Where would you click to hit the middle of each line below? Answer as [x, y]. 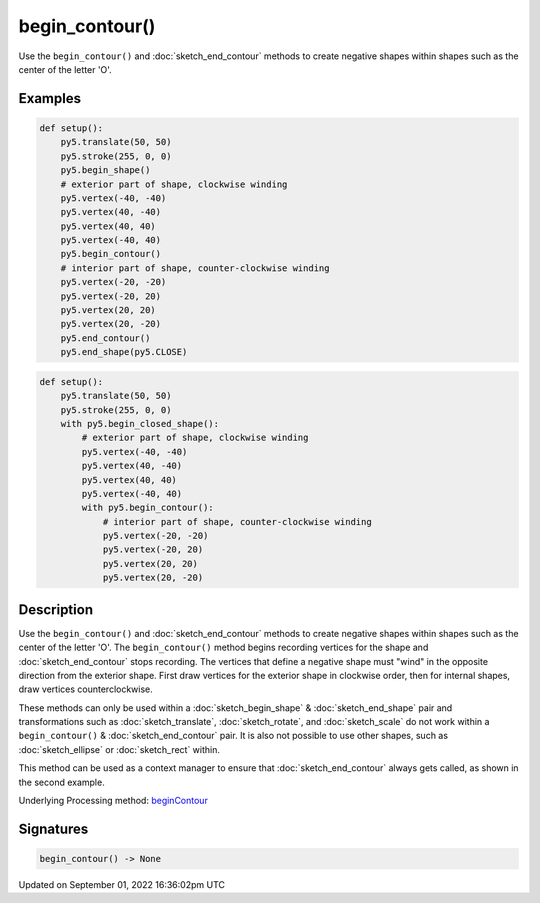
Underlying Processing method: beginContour [113, 801]
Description [56, 609]
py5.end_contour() [105, 338]
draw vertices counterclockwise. [86, 689]
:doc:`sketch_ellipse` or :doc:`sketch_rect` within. [119, 749]
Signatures [53, 828]
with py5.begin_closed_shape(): [140, 423]
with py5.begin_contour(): [147, 508]
